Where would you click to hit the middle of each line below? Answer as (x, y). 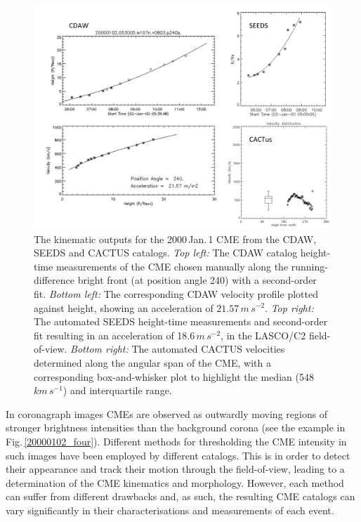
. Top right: (289, 307)
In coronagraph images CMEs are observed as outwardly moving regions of (167, 413)
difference (54, 280)
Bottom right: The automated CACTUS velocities (178, 349)
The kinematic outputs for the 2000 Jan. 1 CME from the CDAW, (175, 239)
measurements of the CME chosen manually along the (172, 266)
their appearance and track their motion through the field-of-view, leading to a (175, 469)
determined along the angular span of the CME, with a (152, 362)
